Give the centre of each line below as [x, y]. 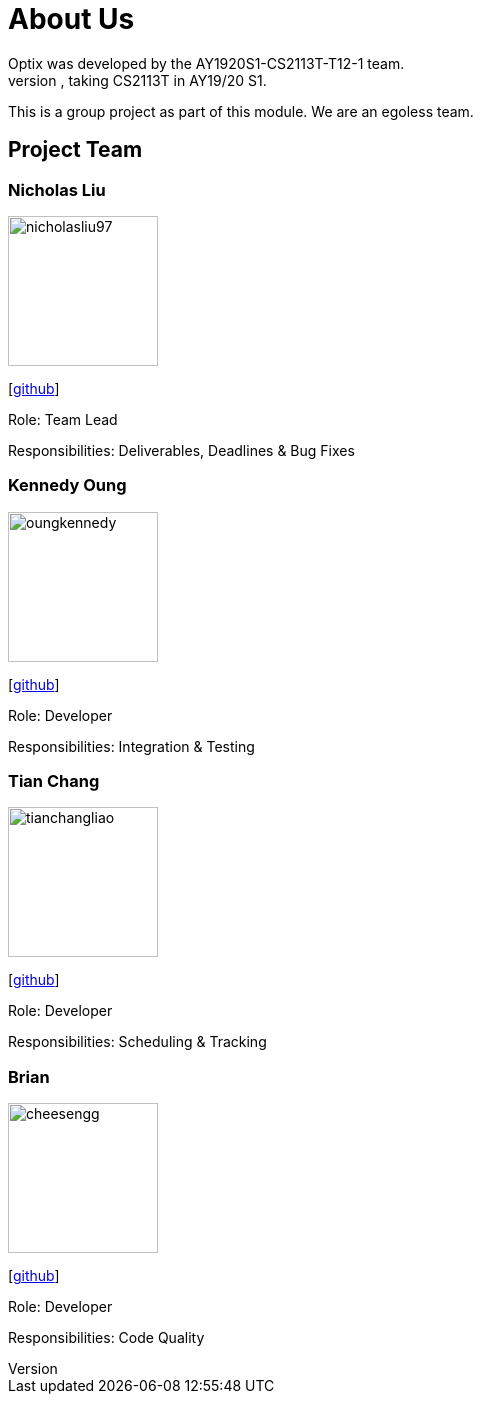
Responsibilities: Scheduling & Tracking [137, 1042]
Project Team [75, 150]
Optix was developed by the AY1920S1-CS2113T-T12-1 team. [206, 63]
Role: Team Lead [63, 419]
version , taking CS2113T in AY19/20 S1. [137, 80]
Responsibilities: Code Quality [106, 1338]
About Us [71, 19]
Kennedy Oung [67, 485]
